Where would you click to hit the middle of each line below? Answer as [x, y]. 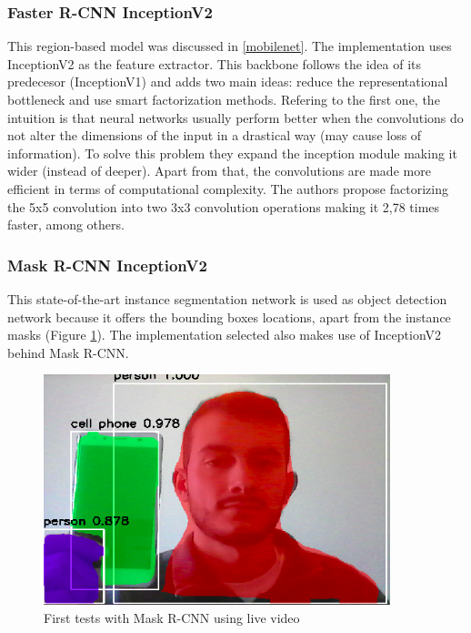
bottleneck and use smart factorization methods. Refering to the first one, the [224, 99]
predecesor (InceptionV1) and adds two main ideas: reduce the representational [228, 82]
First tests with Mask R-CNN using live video [172, 617]
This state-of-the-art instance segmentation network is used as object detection [227, 298]
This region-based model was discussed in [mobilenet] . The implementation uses [230, 46]
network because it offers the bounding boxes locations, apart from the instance [229, 316]
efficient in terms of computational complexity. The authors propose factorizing [228, 188]
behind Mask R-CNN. [68, 352]
